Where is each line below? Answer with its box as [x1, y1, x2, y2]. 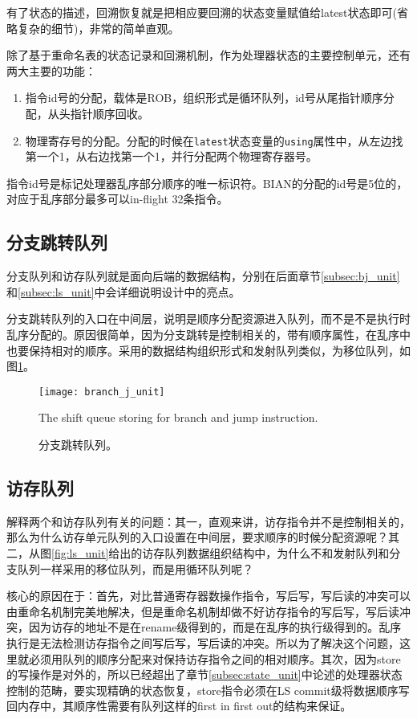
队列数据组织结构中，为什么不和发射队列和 [164, 545, 390, 561]
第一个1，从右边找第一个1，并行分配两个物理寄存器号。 [25, 148, 318, 165]
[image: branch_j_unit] [38, 386, 165, 398]
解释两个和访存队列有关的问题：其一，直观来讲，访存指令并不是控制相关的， [6, 513, 411, 529]
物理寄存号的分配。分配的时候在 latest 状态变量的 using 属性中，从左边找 [25, 132, 403, 149]
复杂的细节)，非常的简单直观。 [17, 19, 180, 36]
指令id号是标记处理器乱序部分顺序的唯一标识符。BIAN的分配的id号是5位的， [6, 174, 408, 191]
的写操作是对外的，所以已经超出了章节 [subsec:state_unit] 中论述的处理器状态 [6, 666, 403, 683]
